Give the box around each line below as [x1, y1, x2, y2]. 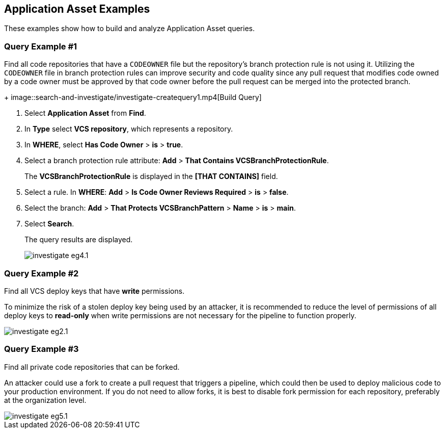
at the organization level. [4, 395, 87, 404]
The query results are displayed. [24, 235, 133, 244]
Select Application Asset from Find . [24, 109, 146, 118]
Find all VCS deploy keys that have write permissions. [4, 286, 185, 295]
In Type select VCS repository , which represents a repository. [24, 124, 233, 134]
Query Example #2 [4, 268, 79, 278]
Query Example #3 [4, 344, 79, 354]
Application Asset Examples [4, 3, 150, 15]
